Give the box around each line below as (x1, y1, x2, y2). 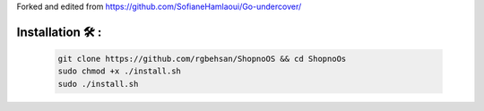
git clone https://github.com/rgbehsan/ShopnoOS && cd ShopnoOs (57, 54, 347, 64)
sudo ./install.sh (57, 79, 139, 89)
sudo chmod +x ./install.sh (57, 66, 181, 76)
